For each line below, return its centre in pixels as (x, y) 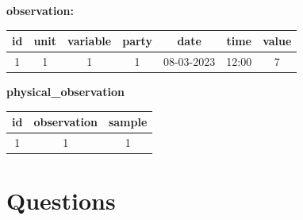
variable (90, 41)
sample (128, 122)
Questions (61, 201)
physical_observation (65, 92)
